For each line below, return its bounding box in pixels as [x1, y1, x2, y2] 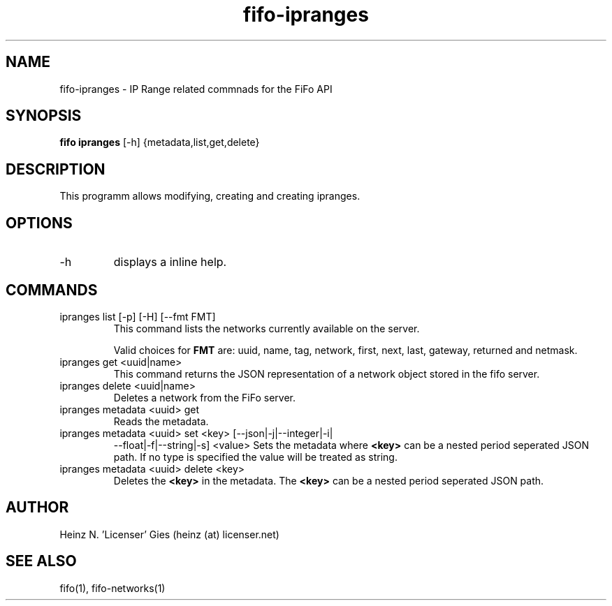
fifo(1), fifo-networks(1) [59, 582, 166, 594]
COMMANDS [6, 281, 98, 299]
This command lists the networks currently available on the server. [113, 322, 420, 334]
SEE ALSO [6, 552, 77, 570]
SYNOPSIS [6, 107, 82, 125]
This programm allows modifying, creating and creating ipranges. [59, 190, 360, 202]
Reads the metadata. [113, 415, 209, 427]
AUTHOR [6, 498, 69, 517]
